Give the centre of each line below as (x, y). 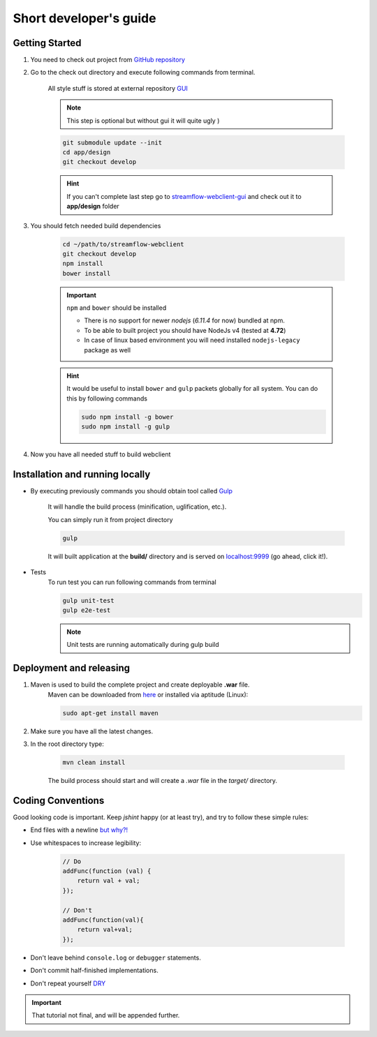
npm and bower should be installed (117, 308)
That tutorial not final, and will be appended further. (106, 1015)
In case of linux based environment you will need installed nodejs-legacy (192, 340)
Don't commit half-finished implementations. (94, 971)
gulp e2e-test (87, 610)
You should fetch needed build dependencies (96, 225)
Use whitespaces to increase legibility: (86, 843)
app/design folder (93, 207)
